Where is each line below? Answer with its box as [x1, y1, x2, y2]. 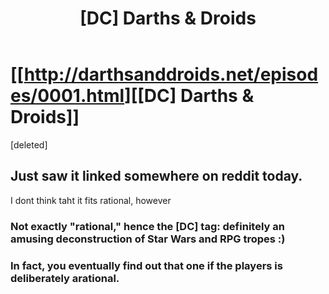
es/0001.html [10, 85, 125, 107]
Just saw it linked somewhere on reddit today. [10, 168, 303, 185]
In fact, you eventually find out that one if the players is [10, 258, 283, 272]
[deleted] [10, 138, 48, 151]
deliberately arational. [10, 271, 120, 285]
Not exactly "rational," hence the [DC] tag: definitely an [10, 219, 285, 233]
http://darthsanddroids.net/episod [23, 63, 319, 86]
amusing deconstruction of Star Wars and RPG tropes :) [10, 232, 286, 246]
